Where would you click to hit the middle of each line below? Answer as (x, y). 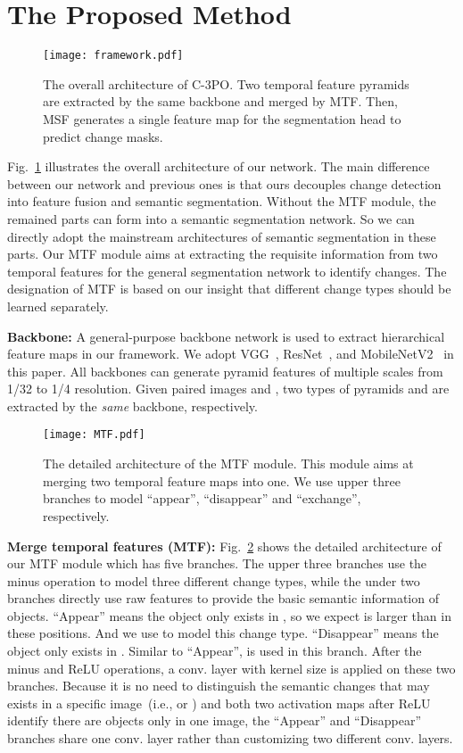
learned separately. (58, 306)
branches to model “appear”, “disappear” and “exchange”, (202, 498)
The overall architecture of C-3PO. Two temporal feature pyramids (226, 83)
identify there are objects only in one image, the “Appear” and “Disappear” (215, 720)
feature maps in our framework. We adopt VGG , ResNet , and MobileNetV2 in (231, 354)
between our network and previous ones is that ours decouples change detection (224, 183)
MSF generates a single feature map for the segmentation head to (222, 118)
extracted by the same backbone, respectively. (132, 405)
